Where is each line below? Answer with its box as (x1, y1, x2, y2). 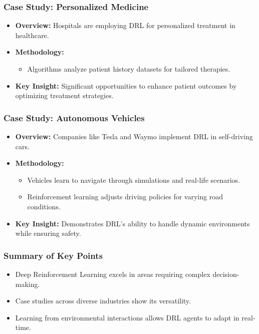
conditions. (27, 201, 61, 211)
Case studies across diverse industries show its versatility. (15, 295, 191, 306)
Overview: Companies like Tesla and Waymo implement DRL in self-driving (15, 131, 253, 141)
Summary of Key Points (4, 249, 103, 261)
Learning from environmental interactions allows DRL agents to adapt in (15, 312, 239, 322)
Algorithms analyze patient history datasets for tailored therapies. (27, 64, 230, 74)
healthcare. (15, 30, 49, 40)
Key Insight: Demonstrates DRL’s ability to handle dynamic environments (15, 218, 250, 228)
